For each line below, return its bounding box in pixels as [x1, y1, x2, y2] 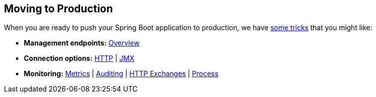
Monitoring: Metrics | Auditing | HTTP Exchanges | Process [24, 69, 219, 78]
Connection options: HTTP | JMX [24, 54, 134, 63]
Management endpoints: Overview [24, 39, 140, 48]
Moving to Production [4, 2, 113, 15]
